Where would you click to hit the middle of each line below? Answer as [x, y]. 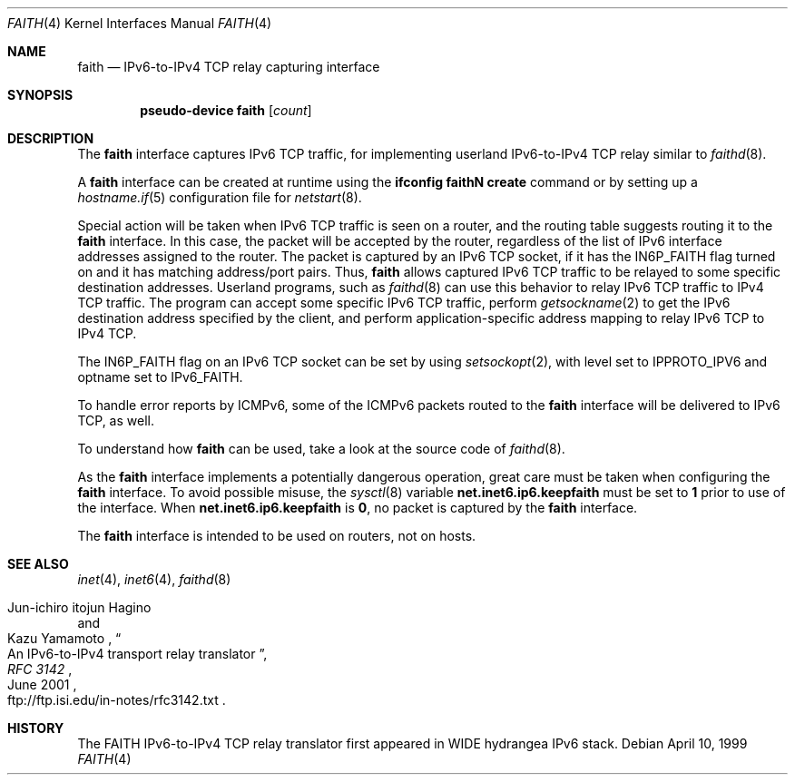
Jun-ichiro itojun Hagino [79, 607]
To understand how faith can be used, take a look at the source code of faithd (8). [321, 449]
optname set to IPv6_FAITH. [160, 377]
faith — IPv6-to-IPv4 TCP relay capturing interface [229, 67]
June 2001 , [42, 684]
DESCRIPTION [51, 138]
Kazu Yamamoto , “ [64, 638]
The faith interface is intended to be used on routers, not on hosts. [277, 536]
